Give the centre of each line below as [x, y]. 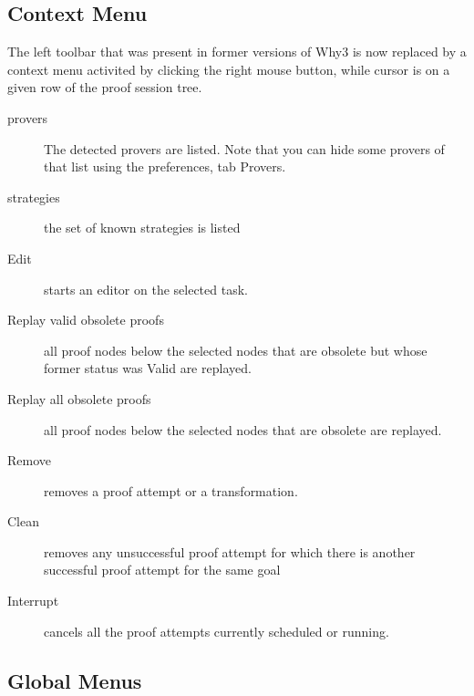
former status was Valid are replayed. [148, 368]
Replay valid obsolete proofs [86, 320]
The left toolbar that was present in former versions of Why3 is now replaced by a [237, 52]
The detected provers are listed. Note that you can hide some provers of [244, 148]
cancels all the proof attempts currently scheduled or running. [216, 631]
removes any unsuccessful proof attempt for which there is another [230, 551]
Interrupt [33, 601]
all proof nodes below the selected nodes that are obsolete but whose [236, 350]
